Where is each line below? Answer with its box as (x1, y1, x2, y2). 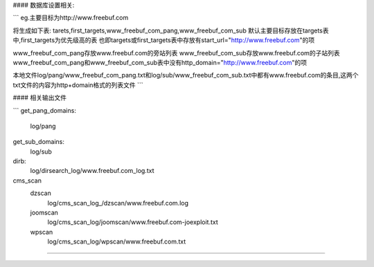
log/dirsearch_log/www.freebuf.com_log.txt (30, 167, 154, 175)
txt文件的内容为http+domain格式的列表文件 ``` (12, 80, 143, 89)
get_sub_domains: (12, 138, 65, 146)
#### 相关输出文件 (12, 93, 67, 102)
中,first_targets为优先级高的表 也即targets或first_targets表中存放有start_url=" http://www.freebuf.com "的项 (12, 36, 315, 44)
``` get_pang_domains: (12, 106, 76, 114)
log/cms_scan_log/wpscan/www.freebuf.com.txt (47, 237, 186, 246)
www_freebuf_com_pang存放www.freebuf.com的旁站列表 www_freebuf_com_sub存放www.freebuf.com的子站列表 (12, 48, 340, 57)
